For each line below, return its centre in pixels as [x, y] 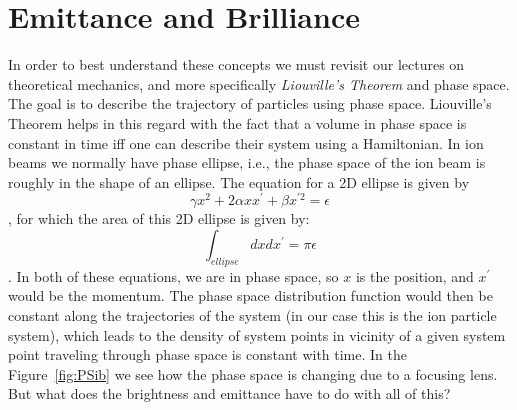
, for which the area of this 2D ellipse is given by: [159, 218]
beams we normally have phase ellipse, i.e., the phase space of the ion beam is [247, 162]
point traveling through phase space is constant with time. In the [207, 354]
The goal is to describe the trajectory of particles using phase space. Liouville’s [250, 103]
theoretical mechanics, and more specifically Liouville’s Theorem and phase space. [259, 83]
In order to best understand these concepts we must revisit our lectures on [236, 64]
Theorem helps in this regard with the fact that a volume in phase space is [237, 122]
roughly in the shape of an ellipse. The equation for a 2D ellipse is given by [239, 181]
